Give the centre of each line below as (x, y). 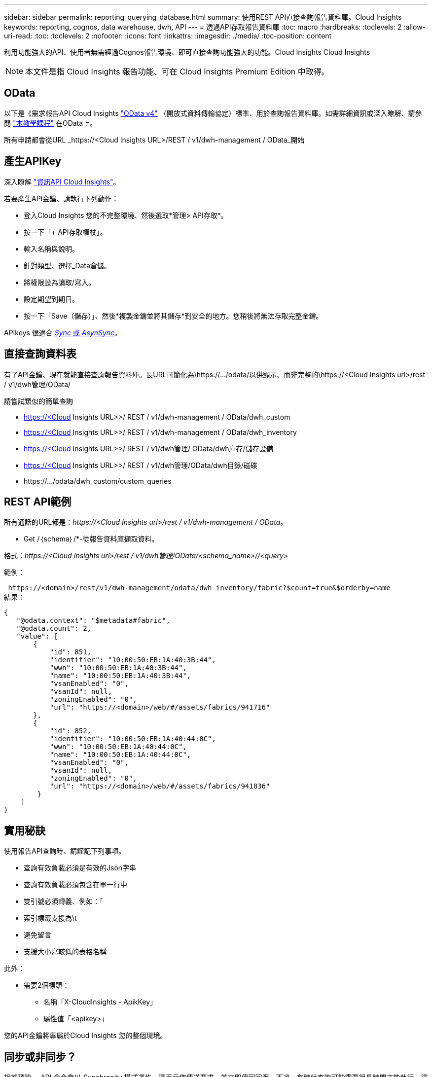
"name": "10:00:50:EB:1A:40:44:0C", (120, 755)
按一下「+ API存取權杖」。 (65, 232)
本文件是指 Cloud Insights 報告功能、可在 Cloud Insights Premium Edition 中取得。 (177, 72)
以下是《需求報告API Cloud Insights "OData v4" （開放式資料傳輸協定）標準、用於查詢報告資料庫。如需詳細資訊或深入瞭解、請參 (213, 113)
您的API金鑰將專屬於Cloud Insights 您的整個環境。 (86, 1036)
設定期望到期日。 (51, 299)
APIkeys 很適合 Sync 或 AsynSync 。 (63, 332)
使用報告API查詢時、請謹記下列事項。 (65, 851)
